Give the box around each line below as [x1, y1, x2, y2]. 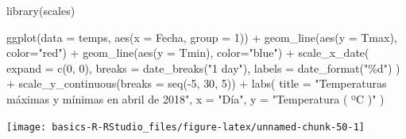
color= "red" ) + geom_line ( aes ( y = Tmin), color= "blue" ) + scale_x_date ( [6, 44, 369, 61]
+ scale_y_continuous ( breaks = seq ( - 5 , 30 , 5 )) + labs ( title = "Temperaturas [6, 75, 387, 92]
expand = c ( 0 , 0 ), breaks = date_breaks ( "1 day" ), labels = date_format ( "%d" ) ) [6, 59, 400, 76]
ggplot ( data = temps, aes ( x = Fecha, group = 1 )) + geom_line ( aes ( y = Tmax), [6, 28, 397, 45]
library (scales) [6, 2, 75, 18]
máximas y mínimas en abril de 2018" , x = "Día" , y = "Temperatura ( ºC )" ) [6, 90, 385, 107]
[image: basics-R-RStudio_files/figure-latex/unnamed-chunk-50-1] [6, 121, 365, 133]
